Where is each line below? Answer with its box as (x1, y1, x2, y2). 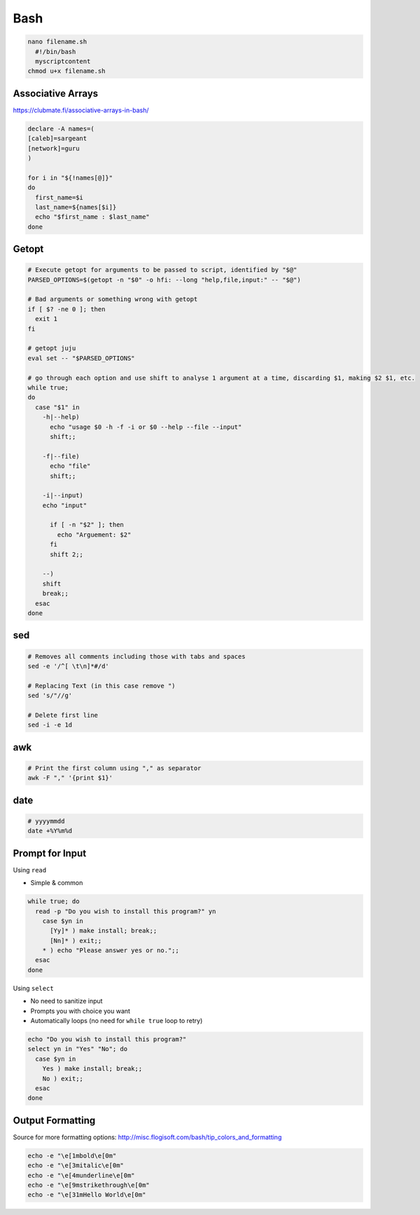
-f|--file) (42, 452, 80, 460)
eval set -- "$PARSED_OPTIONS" (27, 354, 136, 362)
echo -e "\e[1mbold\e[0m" (27, 1151, 117, 1160)
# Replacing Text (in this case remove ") (27, 682, 176, 689)
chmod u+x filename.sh (27, 67, 106, 75)
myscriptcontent (35, 57, 91, 65)
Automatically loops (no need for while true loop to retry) (30, 1017, 203, 1025)
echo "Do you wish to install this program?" (27, 1036, 187, 1043)
